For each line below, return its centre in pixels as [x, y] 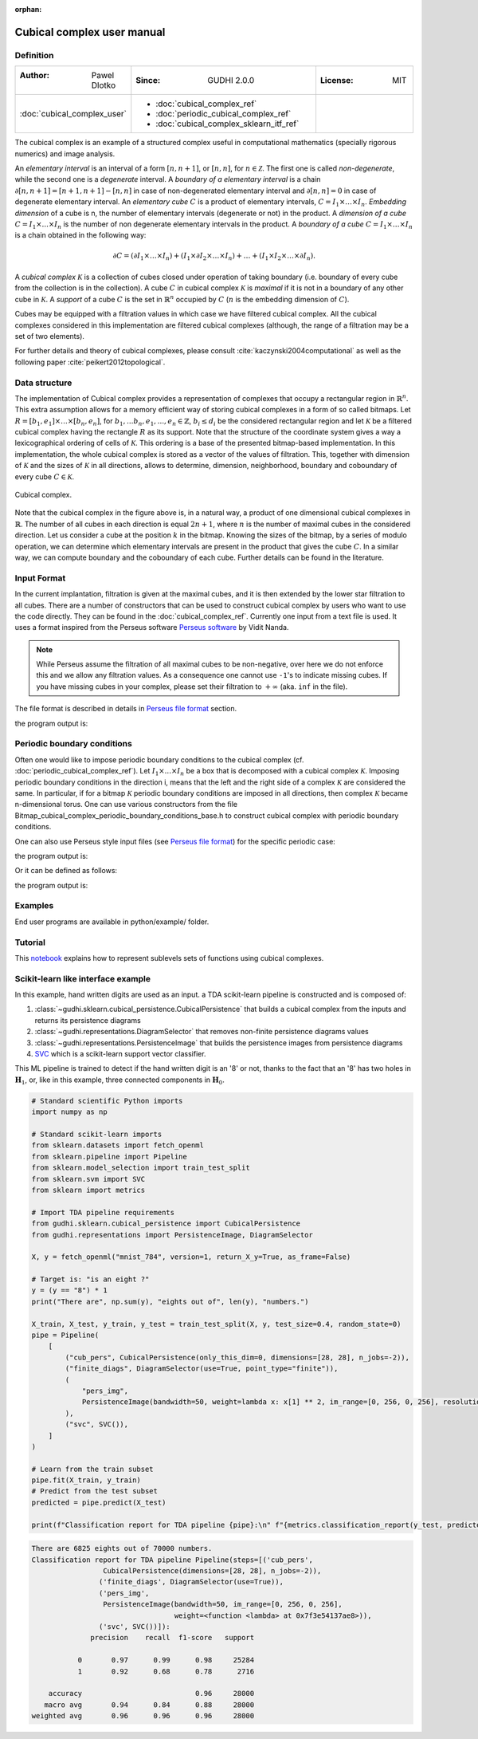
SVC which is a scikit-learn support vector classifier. [120, 1054]
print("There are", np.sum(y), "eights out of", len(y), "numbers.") [170, 1301]
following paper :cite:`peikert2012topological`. [90, 362]
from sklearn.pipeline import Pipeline [109, 1157]
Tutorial [30, 942]
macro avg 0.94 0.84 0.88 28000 [149, 1705]
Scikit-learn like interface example [83, 978]
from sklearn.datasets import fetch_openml [118, 1145]
